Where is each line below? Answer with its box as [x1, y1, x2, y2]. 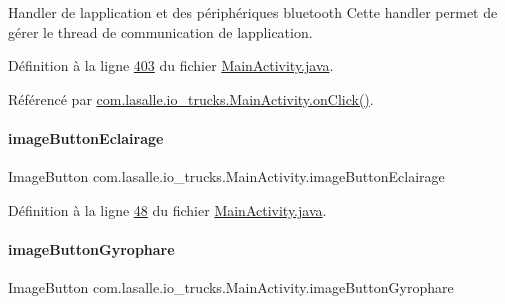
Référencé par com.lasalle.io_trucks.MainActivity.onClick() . [8, 88, 374, 109]
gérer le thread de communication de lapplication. [8, 21, 313, 42]
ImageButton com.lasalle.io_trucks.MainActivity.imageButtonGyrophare [8, 277, 454, 298]
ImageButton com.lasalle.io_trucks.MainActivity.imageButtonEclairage [8, 166, 445, 187]
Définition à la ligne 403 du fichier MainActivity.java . [8, 55, 334, 76]
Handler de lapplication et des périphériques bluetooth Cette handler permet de [8, 2, 498, 22]
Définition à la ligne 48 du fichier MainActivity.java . [8, 199, 327, 220]
